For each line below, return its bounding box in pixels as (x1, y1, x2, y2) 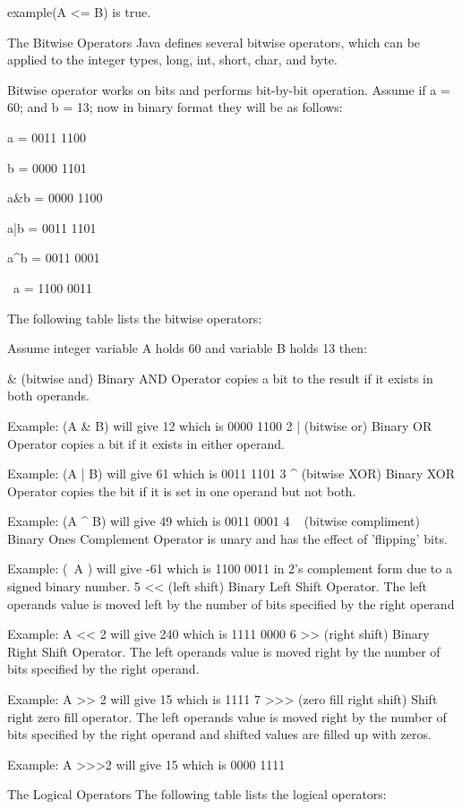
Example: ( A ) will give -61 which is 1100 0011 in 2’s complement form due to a (7, 559, 452, 578)
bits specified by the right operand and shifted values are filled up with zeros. (7, 725, 432, 744)
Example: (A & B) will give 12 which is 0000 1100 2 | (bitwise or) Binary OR (7, 416, 432, 435)
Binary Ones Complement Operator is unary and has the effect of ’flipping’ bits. (7, 529, 448, 547)
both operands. (7, 386, 90, 405)
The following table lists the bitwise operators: (7, 308, 262, 327)
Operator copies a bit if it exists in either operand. (7, 434, 285, 452)
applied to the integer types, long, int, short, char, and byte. (7, 50, 338, 69)
